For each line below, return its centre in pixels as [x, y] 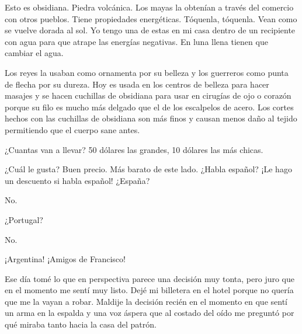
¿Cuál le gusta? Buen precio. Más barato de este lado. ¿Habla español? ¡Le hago [148, 169]
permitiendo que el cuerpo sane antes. [72, 129]
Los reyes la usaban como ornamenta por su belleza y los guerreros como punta [147, 72]
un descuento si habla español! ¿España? [77, 180]
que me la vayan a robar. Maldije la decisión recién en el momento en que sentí [146, 301]
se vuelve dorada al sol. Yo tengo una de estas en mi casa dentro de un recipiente [150, 30]
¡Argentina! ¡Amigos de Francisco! [65, 259]
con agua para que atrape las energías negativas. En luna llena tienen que [136, 41]
